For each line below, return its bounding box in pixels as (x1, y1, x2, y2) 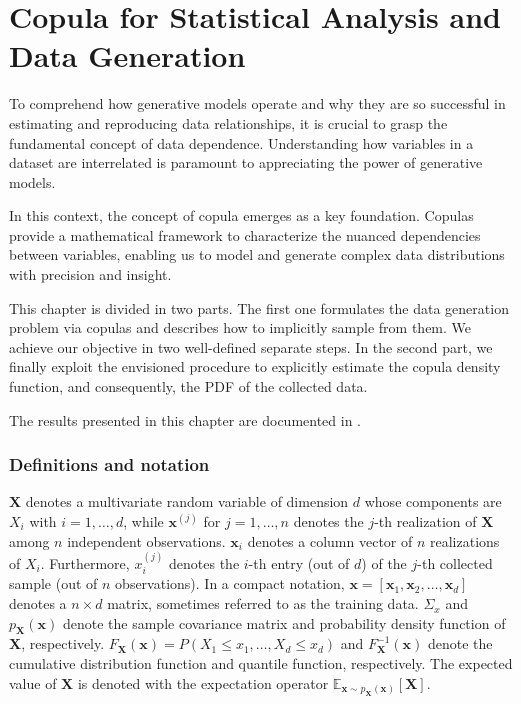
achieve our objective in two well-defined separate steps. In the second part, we (9, 336, 493, 357)
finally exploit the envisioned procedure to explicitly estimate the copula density (9, 356, 501, 377)
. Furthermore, (40, 553, 130, 574)
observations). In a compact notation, (115, 573, 345, 594)
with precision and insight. (9, 264, 172, 285)
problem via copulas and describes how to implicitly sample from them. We (9, 317, 472, 338)
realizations (430, 530, 500, 551)
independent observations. (67, 530, 226, 551)
